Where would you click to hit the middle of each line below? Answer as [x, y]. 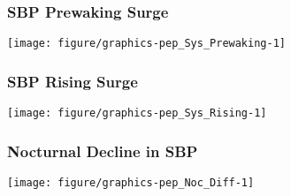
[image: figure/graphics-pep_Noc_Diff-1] [131, 182]
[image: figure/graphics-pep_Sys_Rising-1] [137, 113]
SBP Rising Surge [73, 81]
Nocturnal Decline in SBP [103, 151]
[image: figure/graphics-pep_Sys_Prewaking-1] [146, 44]
